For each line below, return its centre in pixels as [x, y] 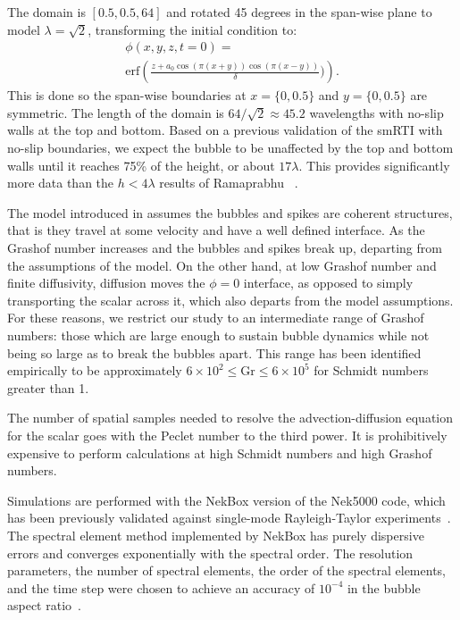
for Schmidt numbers [371, 370]
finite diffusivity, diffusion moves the [106, 283]
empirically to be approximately [95, 370]
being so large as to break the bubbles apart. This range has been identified [214, 352]
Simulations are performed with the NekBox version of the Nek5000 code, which [226, 500]
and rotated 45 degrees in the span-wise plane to [299, 12]
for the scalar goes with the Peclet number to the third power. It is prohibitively [227, 435]
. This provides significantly [374, 165]
